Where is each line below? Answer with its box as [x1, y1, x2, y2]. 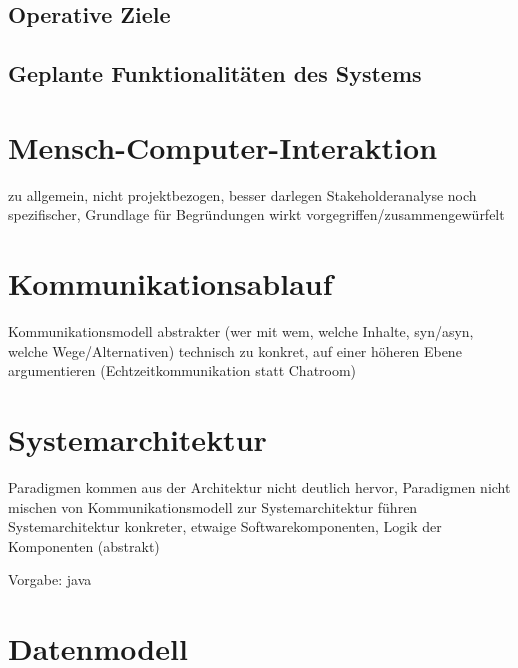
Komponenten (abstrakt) [8, 535, 160, 556]
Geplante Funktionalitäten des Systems [8, 58, 422, 89]
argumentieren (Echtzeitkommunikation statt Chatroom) [8, 360, 357, 381]
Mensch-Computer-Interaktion [8, 126, 438, 167]
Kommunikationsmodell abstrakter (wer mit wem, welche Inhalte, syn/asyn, [8, 321, 474, 341]
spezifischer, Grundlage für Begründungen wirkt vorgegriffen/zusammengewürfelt [8, 204, 505, 225]
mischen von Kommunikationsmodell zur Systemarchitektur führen [8, 496, 418, 517]
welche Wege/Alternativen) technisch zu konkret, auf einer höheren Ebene [8, 340, 462, 361]
